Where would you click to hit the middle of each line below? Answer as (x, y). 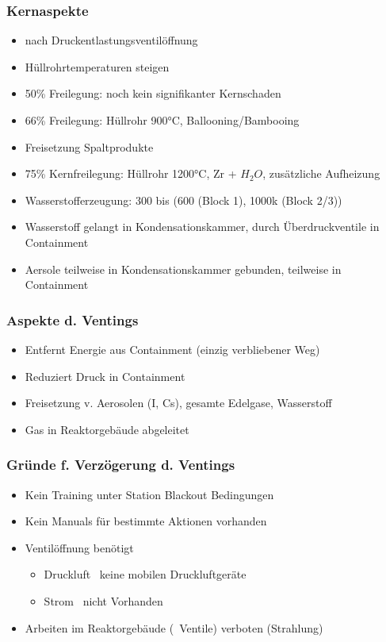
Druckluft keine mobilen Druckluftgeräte (145, 574)
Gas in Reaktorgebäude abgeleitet (107, 429)
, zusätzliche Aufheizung (321, 173)
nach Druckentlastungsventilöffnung (111, 40)
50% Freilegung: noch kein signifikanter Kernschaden (153, 93)
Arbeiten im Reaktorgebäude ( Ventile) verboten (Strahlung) (174, 627)
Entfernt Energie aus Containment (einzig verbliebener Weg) (172, 349)
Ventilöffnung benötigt (79, 547)
